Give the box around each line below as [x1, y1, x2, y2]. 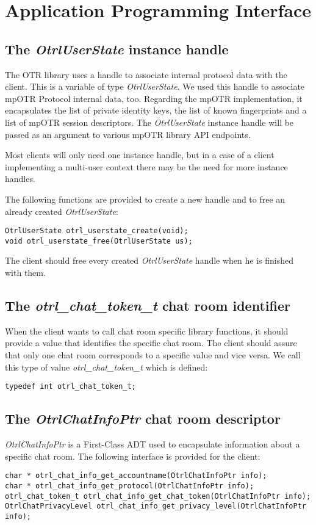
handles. [5, 172, 35, 185]
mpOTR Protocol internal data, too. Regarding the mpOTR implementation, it [5, 92, 303, 104]
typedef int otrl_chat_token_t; [5, 382, 136, 391]
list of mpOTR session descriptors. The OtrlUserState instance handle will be [5, 115, 294, 128]
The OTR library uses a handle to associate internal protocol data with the [5, 68, 287, 81]
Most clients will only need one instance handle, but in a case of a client [5, 148, 275, 161]
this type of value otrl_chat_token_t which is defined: [5, 360, 208, 373]
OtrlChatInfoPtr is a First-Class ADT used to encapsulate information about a [5, 438, 300, 451]
